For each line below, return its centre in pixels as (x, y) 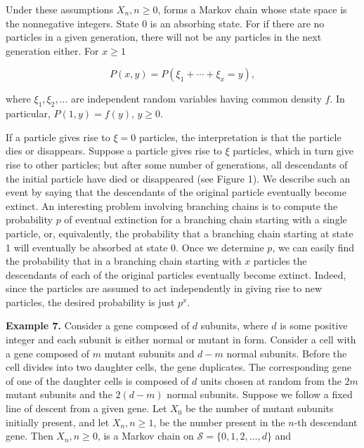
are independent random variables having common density (196, 99)
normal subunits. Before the (287, 353)
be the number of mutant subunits (259, 408)
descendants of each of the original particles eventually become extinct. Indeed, (176, 274)
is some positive (314, 325)
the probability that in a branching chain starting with (124, 261)
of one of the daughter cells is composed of (97, 380)
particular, (28, 113)
